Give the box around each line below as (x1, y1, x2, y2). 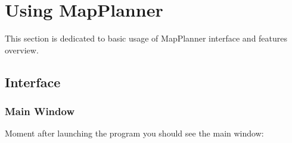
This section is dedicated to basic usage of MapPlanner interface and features (5, 32, 288, 45)
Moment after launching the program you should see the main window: (5, 127, 264, 139)
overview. (5, 43, 39, 56)
